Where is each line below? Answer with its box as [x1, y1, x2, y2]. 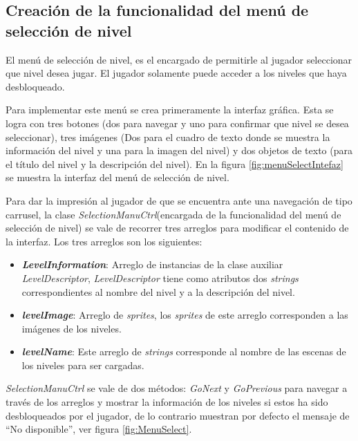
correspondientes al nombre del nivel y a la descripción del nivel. [21, 284, 295, 299]
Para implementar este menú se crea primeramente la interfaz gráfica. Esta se [6, 102, 334, 117]
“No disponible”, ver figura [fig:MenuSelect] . [6, 422, 192, 436]
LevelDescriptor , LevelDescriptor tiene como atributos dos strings [21, 270, 299, 285]
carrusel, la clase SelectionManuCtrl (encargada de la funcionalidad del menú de [6, 207, 341, 221]
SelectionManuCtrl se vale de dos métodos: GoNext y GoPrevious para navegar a [6, 381, 348, 395]
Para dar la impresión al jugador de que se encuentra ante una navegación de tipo [6, 193, 352, 207]
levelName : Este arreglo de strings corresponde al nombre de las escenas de [21, 344, 346, 359]
